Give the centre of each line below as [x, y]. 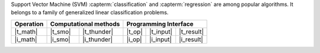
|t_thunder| [98, 31]
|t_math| [26, 31]
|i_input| [160, 39]
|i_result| [191, 39]
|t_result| [191, 31]
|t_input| [161, 31]
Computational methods [85, 24]
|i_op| [134, 39]
